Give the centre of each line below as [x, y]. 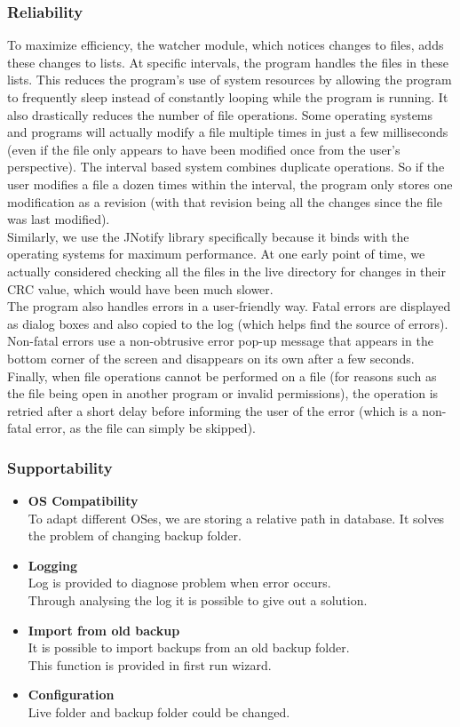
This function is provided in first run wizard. [150, 664]
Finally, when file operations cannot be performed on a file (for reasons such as [222, 375]
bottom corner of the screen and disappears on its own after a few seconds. [211, 358]
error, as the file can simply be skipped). [146, 428]
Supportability [60, 467]
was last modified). [59, 219]
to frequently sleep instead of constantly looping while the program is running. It [228, 97]
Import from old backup [104, 630]
